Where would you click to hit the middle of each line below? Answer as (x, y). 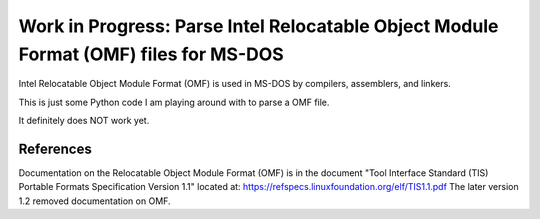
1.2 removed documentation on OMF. (94, 201)
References (55, 148)
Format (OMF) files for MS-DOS (151, 54)
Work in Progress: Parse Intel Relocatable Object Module (258, 26)
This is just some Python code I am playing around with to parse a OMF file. (174, 102)
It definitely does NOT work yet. (84, 121)
